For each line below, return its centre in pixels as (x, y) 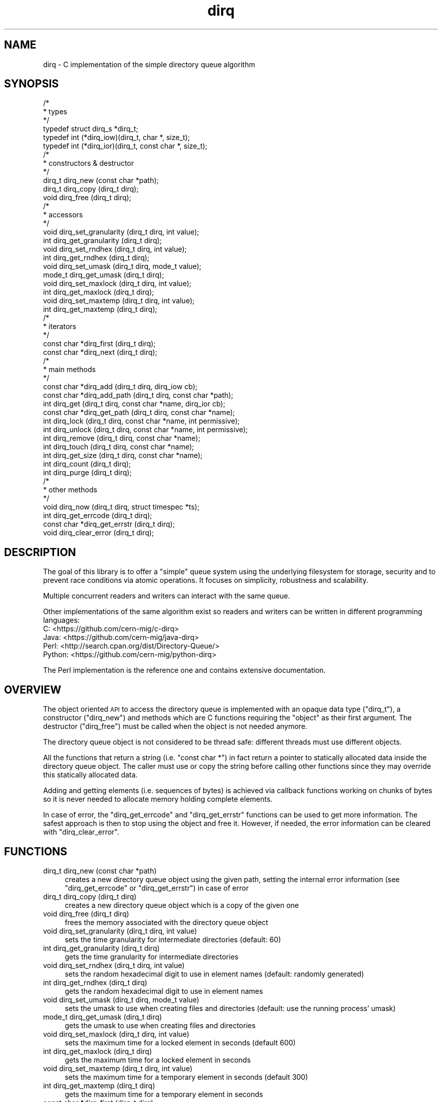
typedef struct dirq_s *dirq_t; (91, 129)
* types (55, 112)
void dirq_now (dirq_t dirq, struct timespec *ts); (121, 507)
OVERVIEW (33, 690)
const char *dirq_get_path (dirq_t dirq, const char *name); (139, 412)
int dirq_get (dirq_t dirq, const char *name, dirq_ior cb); (134, 404)
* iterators (60, 327)
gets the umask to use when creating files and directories (160, 1025)
